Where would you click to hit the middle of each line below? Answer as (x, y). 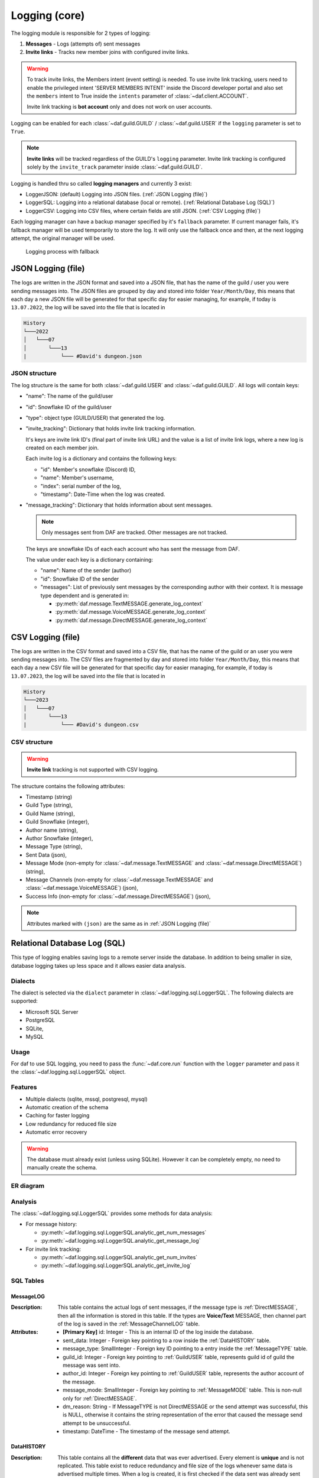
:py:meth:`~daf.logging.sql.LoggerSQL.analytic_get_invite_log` (116, 1266)
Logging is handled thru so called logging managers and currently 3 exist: (101, 183)
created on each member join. (62, 448)
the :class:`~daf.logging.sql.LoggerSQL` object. (69, 1072)
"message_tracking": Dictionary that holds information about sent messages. (119, 505)
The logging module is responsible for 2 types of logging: (81, 33)
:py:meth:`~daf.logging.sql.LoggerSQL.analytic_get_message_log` (121, 1241)
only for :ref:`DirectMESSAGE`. (100, 1398)
